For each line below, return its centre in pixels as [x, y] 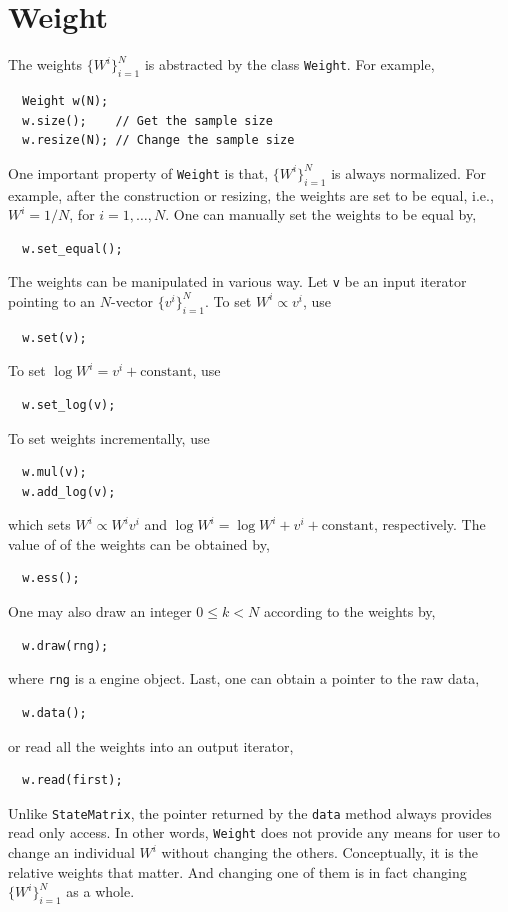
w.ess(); [51, 578]
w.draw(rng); [65, 645]
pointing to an [52, 300]
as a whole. [100, 891]
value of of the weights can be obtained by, [139, 543]
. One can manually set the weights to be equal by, [321, 214]
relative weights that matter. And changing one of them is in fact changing [237, 871]
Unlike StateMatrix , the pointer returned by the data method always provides [250, 812]
